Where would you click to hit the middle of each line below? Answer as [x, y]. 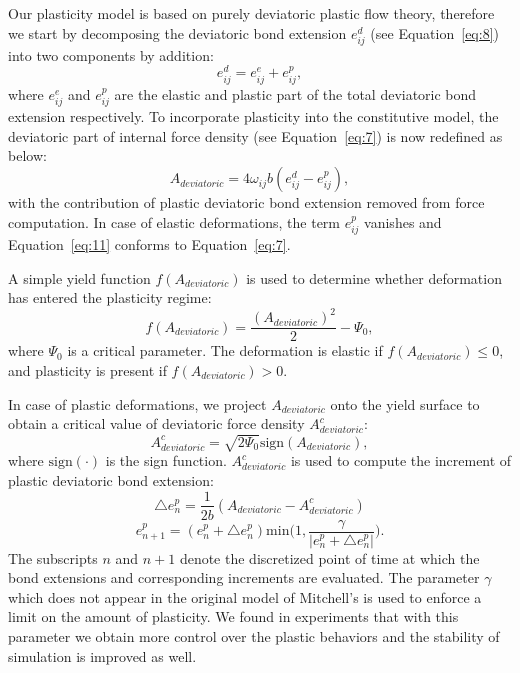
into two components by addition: [111, 54]
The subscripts [53, 557]
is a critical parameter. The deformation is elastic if [225, 350]
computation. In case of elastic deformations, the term [174, 221]
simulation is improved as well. [102, 655]
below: [27, 155]
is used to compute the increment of [401, 460]
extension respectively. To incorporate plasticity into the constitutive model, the [253, 116]
